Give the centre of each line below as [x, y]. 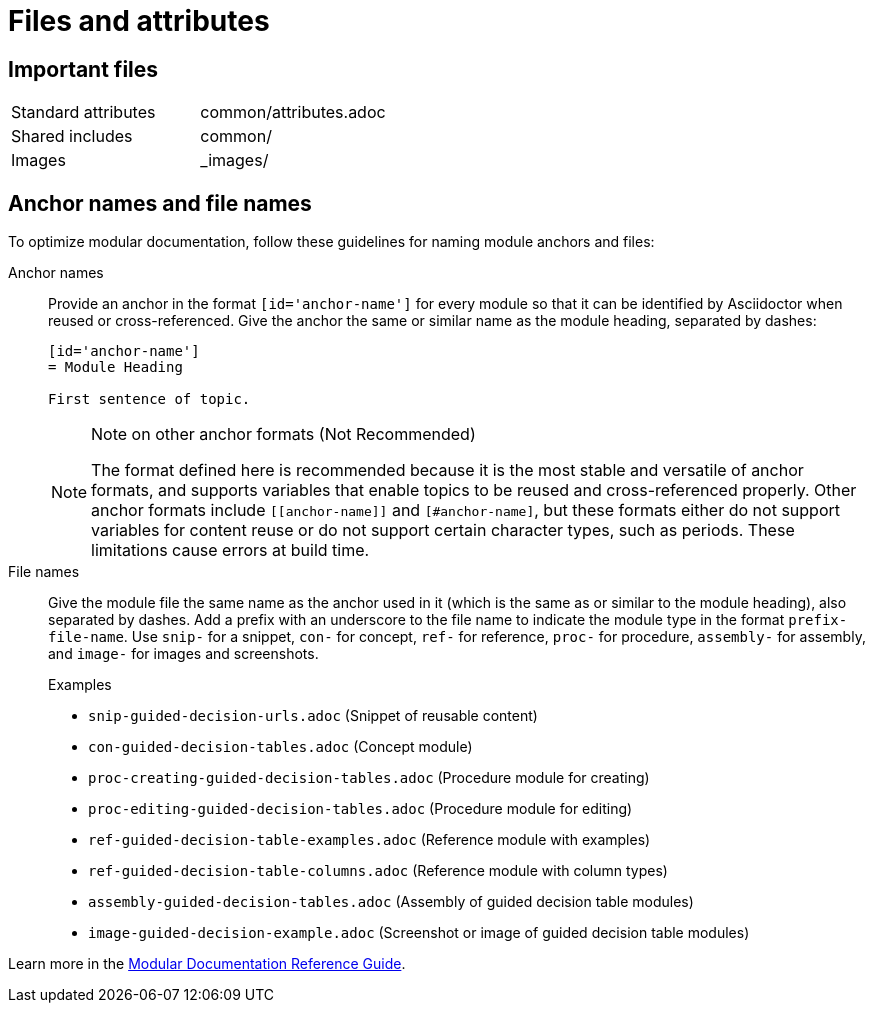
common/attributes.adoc [293, 112]
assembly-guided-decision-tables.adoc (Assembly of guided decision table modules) [391, 902]
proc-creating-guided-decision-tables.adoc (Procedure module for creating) [369, 778]
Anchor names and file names [160, 203]
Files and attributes [139, 21]
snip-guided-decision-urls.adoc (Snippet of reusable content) [313, 716]
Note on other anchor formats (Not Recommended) [283, 434]
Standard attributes [83, 112]
